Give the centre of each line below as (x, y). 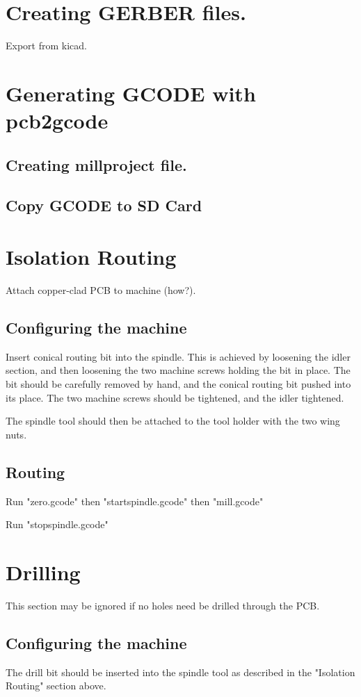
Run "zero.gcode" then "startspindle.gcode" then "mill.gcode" (135, 501)
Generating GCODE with (131, 93)
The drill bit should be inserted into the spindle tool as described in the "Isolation (180, 672)
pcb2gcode (57, 121)
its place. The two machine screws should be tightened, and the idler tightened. (175, 397)
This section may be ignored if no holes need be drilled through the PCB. (163, 605)
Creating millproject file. (96, 164)
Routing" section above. (56, 686)
